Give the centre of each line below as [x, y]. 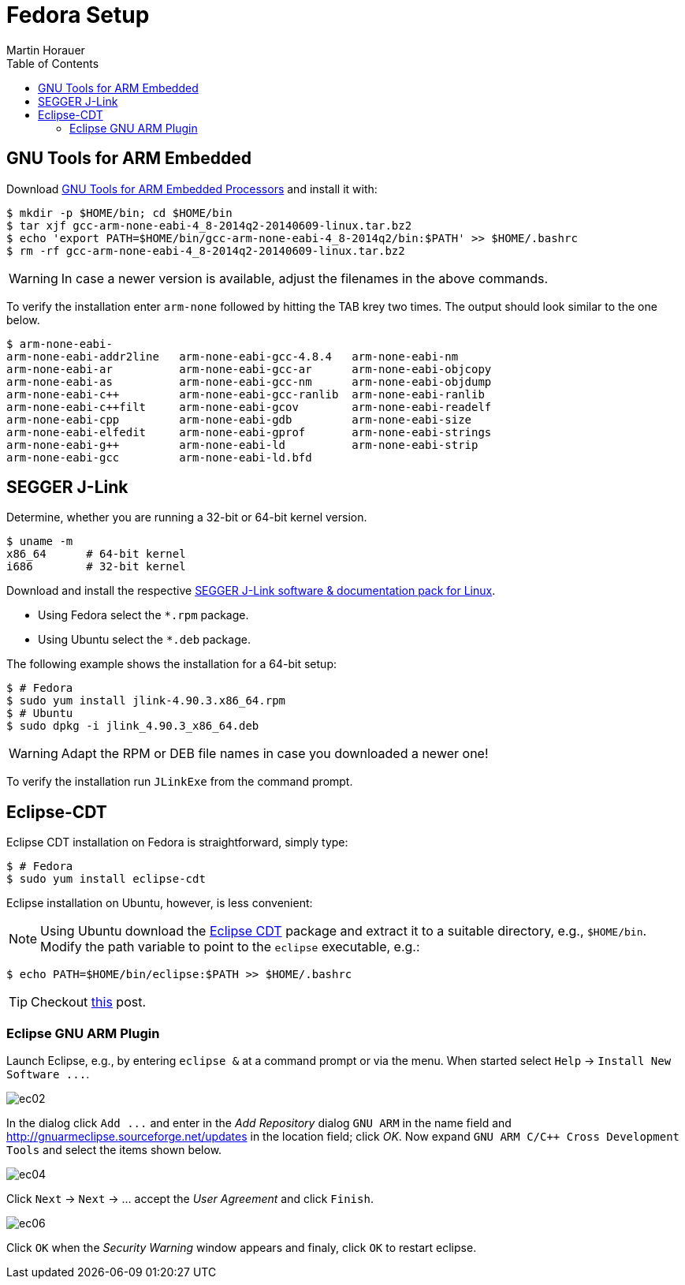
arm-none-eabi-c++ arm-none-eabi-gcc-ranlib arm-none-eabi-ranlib [246, 394]
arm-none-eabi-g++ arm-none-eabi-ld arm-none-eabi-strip [242, 445]
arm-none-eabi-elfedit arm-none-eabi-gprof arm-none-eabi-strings [249, 432]
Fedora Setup [78, 15]
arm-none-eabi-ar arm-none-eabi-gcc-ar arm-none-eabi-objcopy [249, 369]
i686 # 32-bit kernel [96, 567]
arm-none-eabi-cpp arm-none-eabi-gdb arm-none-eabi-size [239, 419]
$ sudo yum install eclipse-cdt [106, 879]
